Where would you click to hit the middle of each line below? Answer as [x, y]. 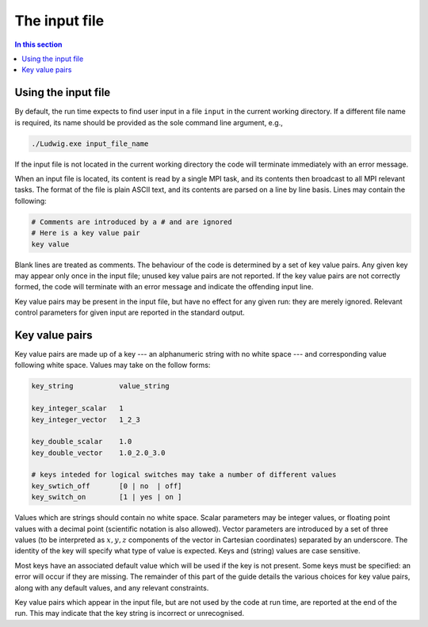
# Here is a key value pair [86, 233]
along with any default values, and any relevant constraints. [112, 587]
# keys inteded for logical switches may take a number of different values [184, 475]
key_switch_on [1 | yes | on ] [107, 497]
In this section [38, 44]
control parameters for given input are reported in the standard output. [130, 312]
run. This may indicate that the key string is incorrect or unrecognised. [130, 614]
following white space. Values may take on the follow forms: [113, 365]
